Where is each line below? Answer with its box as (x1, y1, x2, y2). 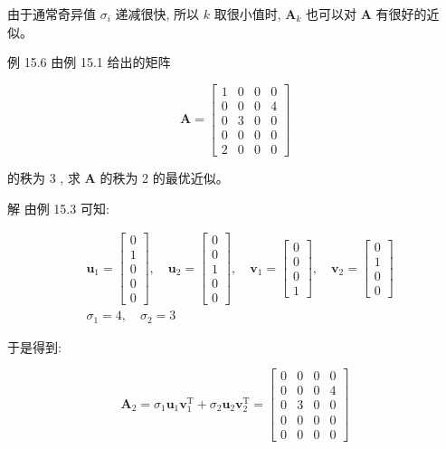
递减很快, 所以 (115, 5, 200, 23)
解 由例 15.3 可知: (7, 198, 109, 217)
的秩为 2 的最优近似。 (100, 167, 229, 186)
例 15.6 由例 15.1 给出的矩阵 (7, 53, 171, 72)
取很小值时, (214, 5, 281, 23)
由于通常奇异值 (7, 5, 96, 23)
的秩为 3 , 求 (7, 167, 81, 186)
